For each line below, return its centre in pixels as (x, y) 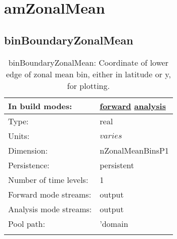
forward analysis (133, 106)
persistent (117, 165)
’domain (114, 223)
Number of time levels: (48, 179)
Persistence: (29, 165)
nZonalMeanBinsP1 (134, 150)
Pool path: (27, 223)
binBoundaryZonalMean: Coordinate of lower (88, 62)
